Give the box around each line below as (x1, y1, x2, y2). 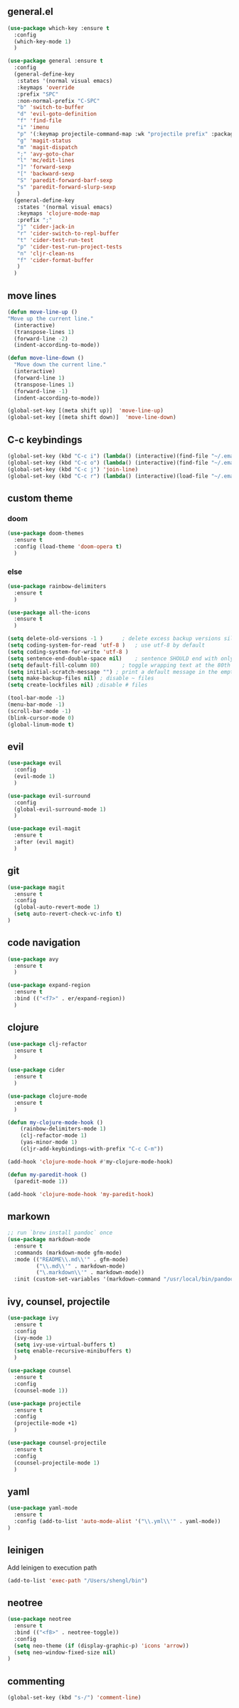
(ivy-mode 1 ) (14, 1334, 53, 1341)
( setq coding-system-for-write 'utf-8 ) (7, 648, 129, 655)
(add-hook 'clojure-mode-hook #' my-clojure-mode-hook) (7, 1158, 174, 1166)
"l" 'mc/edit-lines (16, 157, 75, 164)
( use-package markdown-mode (7, 1236, 91, 1243)
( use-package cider (7, 1066, 65, 1073)
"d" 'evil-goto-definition (16, 111, 97, 118)
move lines (7, 289, 57, 302)
